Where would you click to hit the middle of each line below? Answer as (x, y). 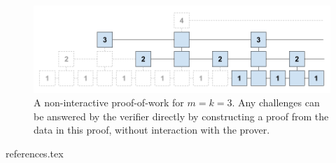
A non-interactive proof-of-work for (109, 102)
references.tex (35, 154)
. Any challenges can (276, 102)
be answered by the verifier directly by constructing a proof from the (181, 116)
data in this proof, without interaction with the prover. (152, 130)
